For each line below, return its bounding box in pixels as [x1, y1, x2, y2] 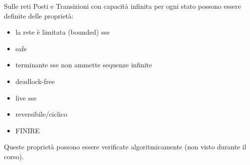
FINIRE [15, 125, 40, 135]
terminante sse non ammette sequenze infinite [15, 60, 152, 70]
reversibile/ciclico [15, 109, 67, 119]
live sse [15, 92, 37, 103]
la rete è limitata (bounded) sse [15, 27, 110, 37]
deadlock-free [15, 76, 55, 86]
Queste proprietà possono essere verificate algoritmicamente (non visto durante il [4, 142, 247, 152]
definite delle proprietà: [4, 10, 74, 21]
